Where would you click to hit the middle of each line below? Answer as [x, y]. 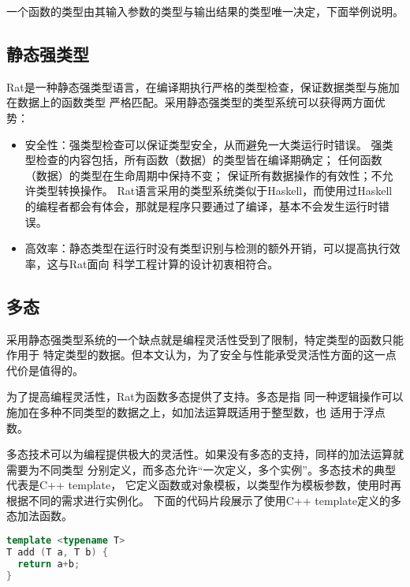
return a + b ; [49, 564]
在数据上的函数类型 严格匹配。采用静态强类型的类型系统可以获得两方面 [190, 102]
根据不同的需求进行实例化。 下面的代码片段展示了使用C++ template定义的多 [204, 500]
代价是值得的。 [45, 370]
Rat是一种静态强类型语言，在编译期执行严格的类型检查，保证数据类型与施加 [203, 86]
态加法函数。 [39, 516]
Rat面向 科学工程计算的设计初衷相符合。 [174, 263]
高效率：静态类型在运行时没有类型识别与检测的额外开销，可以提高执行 [207, 248]
